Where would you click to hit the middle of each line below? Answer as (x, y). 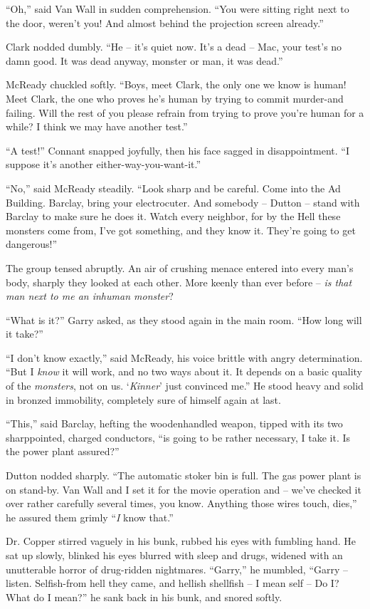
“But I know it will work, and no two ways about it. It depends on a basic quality (184, 371)
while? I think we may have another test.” (97, 126)
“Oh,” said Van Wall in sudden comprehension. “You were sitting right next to (178, 9)
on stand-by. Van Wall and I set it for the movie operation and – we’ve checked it (184, 489)
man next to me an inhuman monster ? (90, 296)
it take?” (25, 334)
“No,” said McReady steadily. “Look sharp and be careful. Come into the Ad (173, 188)
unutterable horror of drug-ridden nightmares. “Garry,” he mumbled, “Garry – (177, 569)
